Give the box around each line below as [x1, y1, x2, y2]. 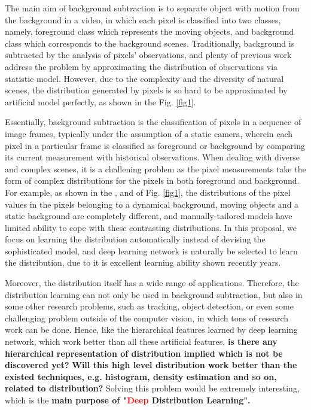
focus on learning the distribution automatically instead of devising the [5, 233, 266, 245]
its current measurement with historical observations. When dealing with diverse [5, 151, 300, 163]
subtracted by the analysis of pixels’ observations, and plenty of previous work [5, 48, 292, 61]
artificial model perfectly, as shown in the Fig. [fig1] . [5, 95, 196, 108]
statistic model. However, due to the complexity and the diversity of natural [5, 72, 284, 84]
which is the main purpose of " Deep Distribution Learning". [5, 394, 251, 406]
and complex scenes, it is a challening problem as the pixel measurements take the [5, 162, 306, 175]
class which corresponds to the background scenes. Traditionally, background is [5, 37, 295, 49]
